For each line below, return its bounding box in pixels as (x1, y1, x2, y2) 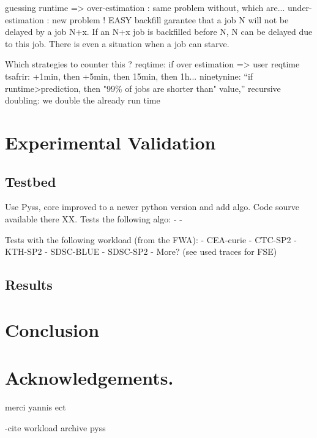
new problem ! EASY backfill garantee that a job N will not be (52, 13, 289, 26)
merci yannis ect (5, 400, 66, 413)
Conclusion (5, 317, 100, 342)
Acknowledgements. (5, 365, 174, 390)
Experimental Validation (5, 129, 216, 154)
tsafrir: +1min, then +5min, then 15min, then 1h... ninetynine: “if (5, 69, 253, 82)
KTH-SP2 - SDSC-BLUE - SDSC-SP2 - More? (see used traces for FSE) (5, 245, 277, 258)
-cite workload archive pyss (5, 421, 106, 434)
